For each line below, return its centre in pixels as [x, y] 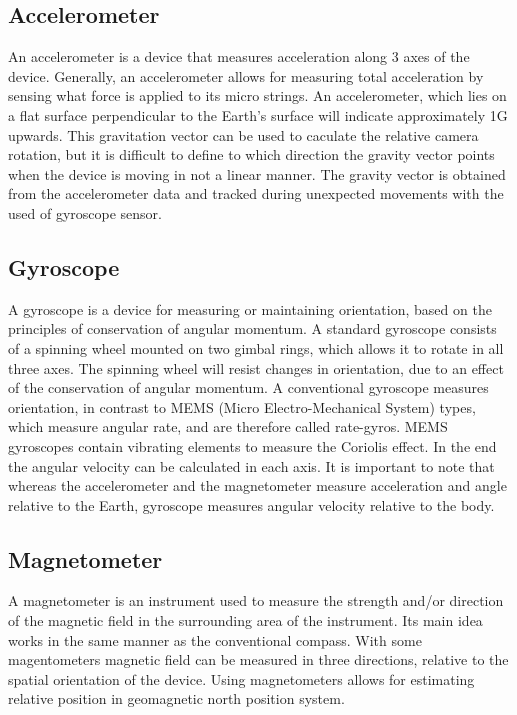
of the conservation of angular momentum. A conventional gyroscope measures [248, 387]
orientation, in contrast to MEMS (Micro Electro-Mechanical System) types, [242, 406]
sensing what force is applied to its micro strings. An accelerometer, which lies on [257, 95]
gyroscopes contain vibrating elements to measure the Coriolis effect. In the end [252, 445]
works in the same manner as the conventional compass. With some [215, 639]
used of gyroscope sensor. [85, 212]
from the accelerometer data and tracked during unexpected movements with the [256, 193]
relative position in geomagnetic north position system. [176, 698]
